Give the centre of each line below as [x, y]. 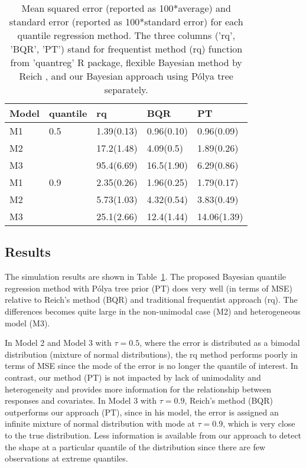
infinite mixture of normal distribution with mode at [100, 423]
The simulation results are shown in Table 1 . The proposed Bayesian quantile [145, 276]
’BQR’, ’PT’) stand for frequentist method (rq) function [126, 49]
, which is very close [259, 423]
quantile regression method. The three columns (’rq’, [126, 35]
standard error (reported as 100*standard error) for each [126, 22]
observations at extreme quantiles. [66, 458]
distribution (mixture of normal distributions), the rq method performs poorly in [151, 354]
